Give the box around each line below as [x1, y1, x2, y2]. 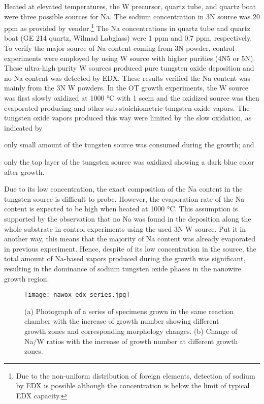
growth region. [4, 273, 49, 284]
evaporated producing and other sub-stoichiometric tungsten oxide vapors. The [4, 102, 250, 113]
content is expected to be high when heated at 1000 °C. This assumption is [4, 203, 238, 214]
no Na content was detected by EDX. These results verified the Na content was [4, 72, 250, 83]
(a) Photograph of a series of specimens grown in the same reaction [24, 305, 234, 316]
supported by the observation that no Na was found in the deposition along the [4, 213, 251, 224]
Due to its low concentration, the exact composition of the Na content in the [4, 183, 243, 194]
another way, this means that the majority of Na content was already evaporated [4, 233, 256, 244]
